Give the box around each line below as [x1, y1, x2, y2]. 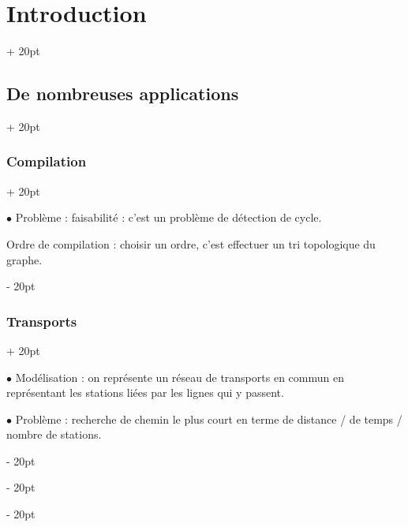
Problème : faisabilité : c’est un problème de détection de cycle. [15, 209, 322, 226]
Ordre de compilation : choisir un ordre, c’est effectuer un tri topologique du [6, 235, 376, 252]
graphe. [6, 251, 43, 267]
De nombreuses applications [6, 81, 239, 106]
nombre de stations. [6, 426, 102, 443]
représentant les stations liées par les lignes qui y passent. [6, 384, 284, 401]
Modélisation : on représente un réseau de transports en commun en [15, 368, 344, 385]
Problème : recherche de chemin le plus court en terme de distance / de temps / [15, 410, 402, 427]
